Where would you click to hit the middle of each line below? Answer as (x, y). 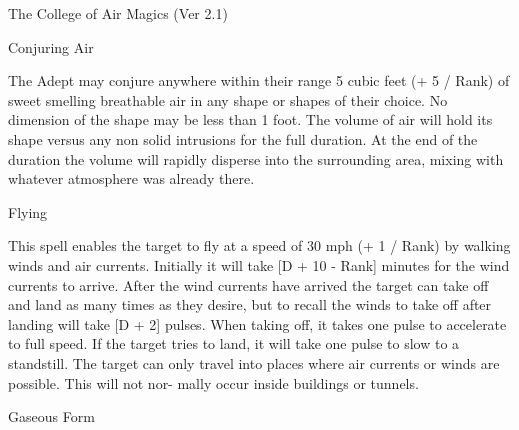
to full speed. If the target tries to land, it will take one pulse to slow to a (234, 343)
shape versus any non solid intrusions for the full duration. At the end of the (243, 138)
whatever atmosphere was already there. (131, 178)
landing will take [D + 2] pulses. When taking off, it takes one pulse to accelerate (257, 323)
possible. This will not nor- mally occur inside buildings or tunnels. (213, 382)
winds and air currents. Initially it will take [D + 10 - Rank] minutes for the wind (259, 264)
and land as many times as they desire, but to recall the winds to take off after (250, 304)
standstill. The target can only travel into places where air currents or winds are (254, 362)
